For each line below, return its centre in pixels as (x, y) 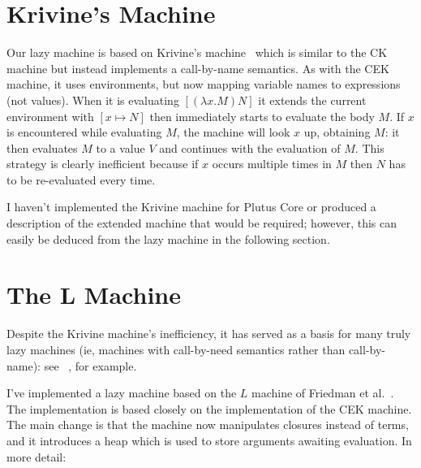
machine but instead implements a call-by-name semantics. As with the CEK (198, 68)
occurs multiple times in (272, 164)
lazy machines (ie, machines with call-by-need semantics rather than (176, 349)
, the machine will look (233, 132)
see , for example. (90, 365)
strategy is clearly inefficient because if (103, 164)
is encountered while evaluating (84, 132)
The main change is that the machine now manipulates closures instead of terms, (208, 425)
